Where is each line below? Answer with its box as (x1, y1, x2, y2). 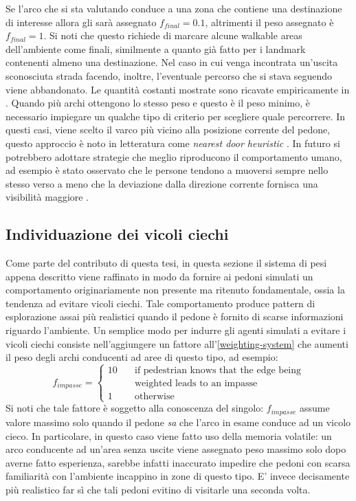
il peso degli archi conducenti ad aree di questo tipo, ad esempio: (5, 350, 278, 364)
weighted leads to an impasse (135, 379, 258, 389)
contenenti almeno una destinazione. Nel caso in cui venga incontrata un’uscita (5, 55, 338, 69)
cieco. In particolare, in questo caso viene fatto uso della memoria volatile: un (5, 428, 332, 443)
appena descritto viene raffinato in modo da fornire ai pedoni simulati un (5, 269, 313, 283)
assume (300, 401, 330, 415)
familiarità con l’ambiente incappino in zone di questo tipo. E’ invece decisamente (5, 469, 350, 483)
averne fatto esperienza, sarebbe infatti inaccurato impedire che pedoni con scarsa (5, 455, 351, 469)
